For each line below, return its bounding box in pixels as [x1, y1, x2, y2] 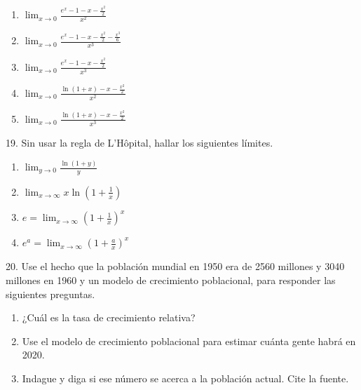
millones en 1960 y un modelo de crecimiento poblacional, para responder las [6, 272, 336, 287]
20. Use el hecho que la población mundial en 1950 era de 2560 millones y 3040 [6, 259, 345, 274]
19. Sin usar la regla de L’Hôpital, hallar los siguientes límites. [6, 135, 273, 150]
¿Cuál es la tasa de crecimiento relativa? [22, 310, 196, 325]
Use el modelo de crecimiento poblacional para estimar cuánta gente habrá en [22, 333, 356, 348]
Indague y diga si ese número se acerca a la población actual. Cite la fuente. [22, 370, 349, 385]
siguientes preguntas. [6, 286, 95, 301]
